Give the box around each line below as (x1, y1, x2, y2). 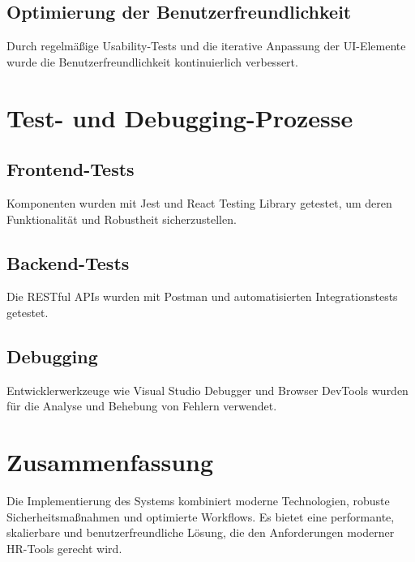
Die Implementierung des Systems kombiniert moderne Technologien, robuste (6, 492, 390, 509)
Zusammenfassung (6, 445, 214, 478)
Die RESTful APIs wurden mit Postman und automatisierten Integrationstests (6, 288, 398, 305)
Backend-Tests (6, 250, 130, 275)
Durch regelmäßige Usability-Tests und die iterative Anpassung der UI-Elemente (6, 37, 406, 54)
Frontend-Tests (6, 157, 135, 182)
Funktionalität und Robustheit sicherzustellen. (6, 210, 237, 227)
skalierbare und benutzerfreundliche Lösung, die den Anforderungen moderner (6, 524, 395, 541)
